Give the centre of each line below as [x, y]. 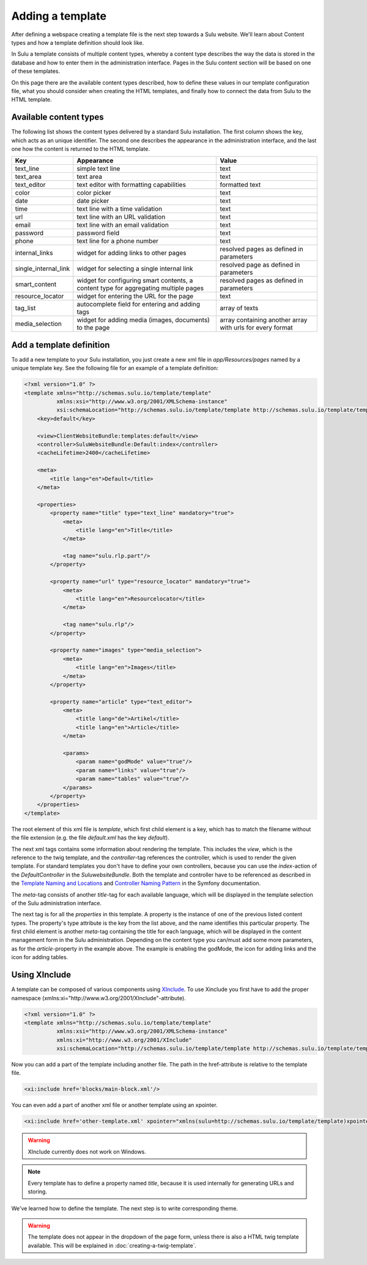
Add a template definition [61, 345]
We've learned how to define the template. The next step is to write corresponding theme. [125, 1209]
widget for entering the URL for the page [135, 296]
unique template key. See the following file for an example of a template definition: [115, 368]
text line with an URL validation [121, 217]
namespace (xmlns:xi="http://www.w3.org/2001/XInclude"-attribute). [98, 998]
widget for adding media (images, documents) [143, 320]
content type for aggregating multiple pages [140, 288]
